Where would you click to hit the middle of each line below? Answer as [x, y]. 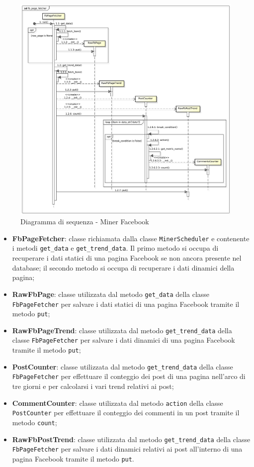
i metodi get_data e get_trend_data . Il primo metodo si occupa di [115, 248]
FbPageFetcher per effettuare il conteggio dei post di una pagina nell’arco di [129, 376]
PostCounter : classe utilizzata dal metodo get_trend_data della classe [123, 366]
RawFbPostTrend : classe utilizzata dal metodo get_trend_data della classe [131, 439]
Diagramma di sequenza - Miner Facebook [85, 222]
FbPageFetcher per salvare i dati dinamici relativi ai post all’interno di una [127, 449]
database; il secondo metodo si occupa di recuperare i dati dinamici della [123, 267]
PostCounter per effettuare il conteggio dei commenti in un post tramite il [126, 413]
